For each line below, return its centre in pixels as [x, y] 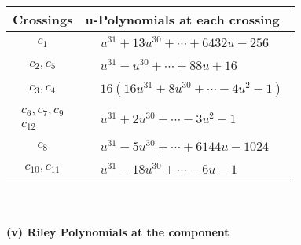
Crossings [43, 19]
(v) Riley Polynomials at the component [118, 232]
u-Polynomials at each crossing [182, 19]
